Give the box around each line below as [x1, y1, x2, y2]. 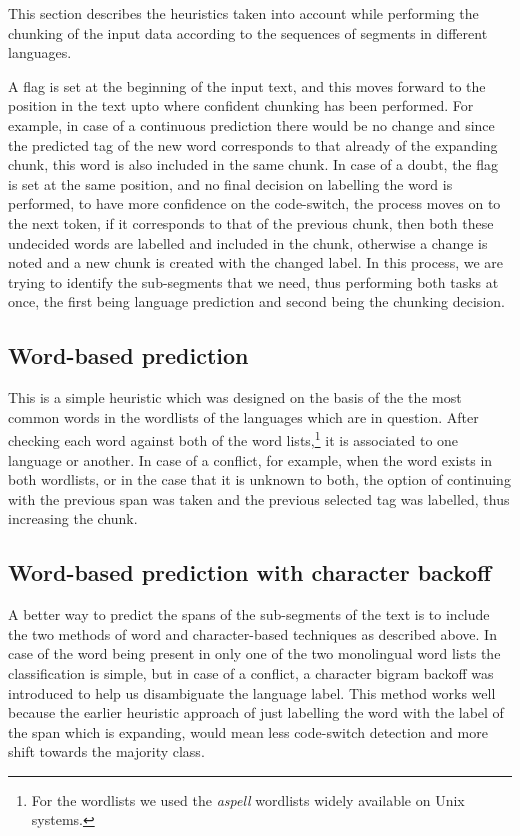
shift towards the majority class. [8, 741, 205, 762]
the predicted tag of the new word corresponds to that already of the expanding [8, 134, 498, 155]
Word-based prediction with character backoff [8, 557, 492, 588]
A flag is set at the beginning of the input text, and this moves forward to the [8, 75, 486, 96]
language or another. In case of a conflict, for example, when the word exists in [8, 449, 493, 470]
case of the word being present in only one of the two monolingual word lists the [8, 643, 501, 664]
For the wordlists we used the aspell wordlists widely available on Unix [31, 789, 465, 810]
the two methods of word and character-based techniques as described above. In [8, 623, 497, 644]
